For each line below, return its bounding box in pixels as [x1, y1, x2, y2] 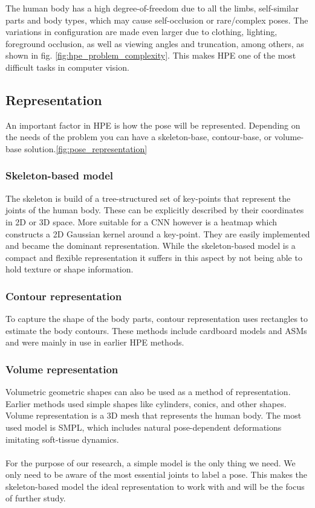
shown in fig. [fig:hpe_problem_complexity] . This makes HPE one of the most [5, 49, 296, 62]
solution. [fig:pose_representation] [24, 142, 148, 155]
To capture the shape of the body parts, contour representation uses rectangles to [5, 312, 308, 325]
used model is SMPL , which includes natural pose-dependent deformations [5, 420, 282, 433]
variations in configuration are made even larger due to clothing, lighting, [5, 25, 278, 38]
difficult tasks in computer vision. [5, 60, 129, 73]
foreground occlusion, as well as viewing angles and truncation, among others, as [5, 37, 304, 50]
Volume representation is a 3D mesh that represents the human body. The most [5, 409, 302, 422]
